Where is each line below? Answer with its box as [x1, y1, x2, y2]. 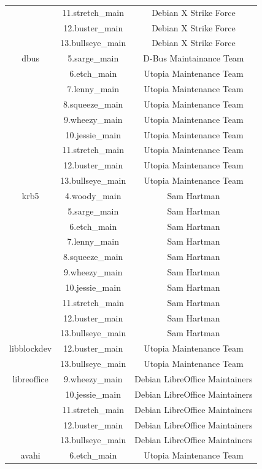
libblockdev [9, 342, 52, 355]
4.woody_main [65, 189, 121, 202]
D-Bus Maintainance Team [143, 52, 244, 65]
